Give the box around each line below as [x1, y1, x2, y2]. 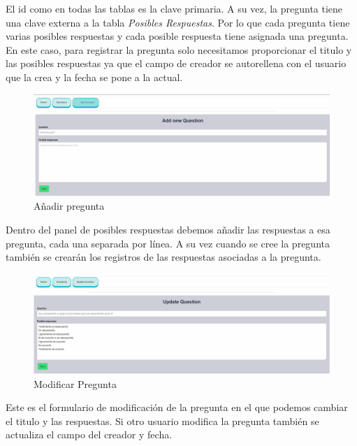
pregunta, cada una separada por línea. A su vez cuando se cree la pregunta [6, 236, 330, 250]
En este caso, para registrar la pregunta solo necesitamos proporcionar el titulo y [6, 42, 352, 57]
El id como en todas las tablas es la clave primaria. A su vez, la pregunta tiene [6, 1, 343, 15]
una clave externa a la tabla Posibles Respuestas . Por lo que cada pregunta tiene [6, 15, 350, 29]
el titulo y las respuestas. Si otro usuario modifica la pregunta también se [6, 413, 319, 428]
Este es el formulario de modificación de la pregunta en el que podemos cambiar [6, 400, 348, 415]
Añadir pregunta [34, 199, 105, 213]
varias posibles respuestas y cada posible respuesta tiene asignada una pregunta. [6, 29, 349, 43]
